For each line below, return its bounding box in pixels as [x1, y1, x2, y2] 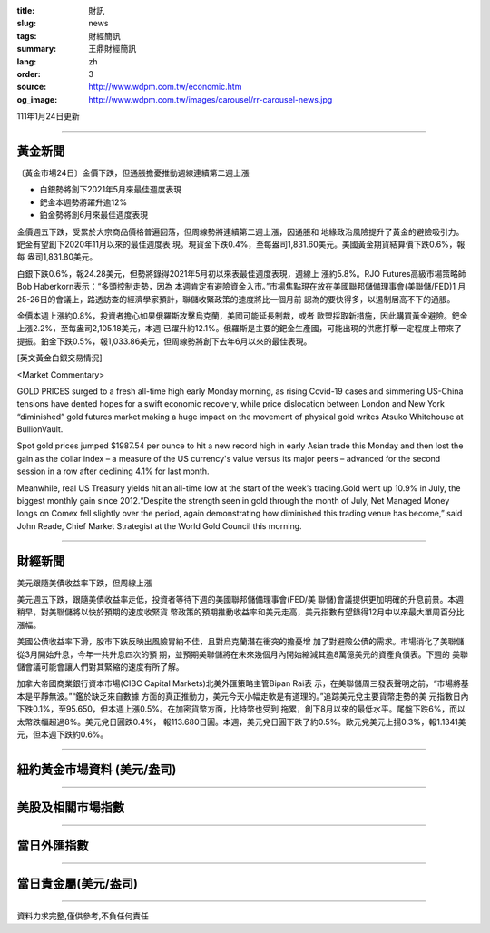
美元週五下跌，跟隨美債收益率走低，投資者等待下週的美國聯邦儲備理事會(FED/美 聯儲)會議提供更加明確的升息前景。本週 [16, 594, 465, 605]
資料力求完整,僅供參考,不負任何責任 [16, 910, 150, 921]
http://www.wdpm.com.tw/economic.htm [88, 82, 242, 93]
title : [16, 5, 35, 15]
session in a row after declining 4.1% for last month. [16, 466, 210, 476]
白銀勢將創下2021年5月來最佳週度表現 [39, 184, 181, 195]
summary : [16, 44, 57, 54]
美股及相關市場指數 [16, 800, 124, 815]
